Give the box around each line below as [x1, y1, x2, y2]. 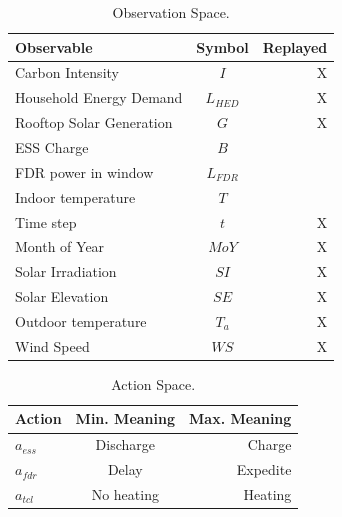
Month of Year [15, 236, 105, 257]
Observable [15, 36, 93, 57]
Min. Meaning [75, 408, 176, 429]
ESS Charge [15, 136, 89, 157]
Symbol [196, 36, 249, 57]
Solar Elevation [15, 286, 109, 307]
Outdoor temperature [15, 310, 147, 331]
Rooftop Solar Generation [15, 112, 173, 133]
